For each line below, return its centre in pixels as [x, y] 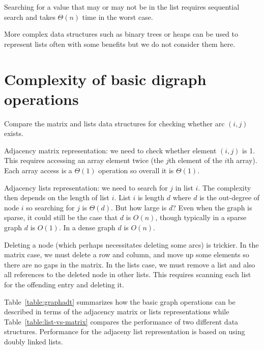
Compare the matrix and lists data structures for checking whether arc [114, 123]
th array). [242, 160]
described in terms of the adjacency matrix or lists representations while [117, 312]
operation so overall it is [136, 170]
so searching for [50, 207]
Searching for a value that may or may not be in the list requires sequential [122, 7]
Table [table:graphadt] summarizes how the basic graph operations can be [120, 301]
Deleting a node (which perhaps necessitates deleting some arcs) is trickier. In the [131, 244]
